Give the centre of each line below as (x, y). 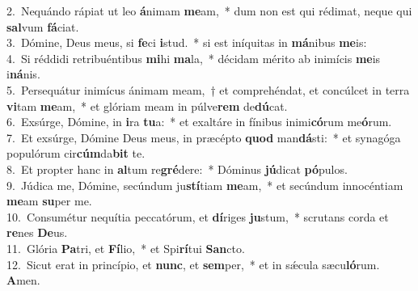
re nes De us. (37, 232)
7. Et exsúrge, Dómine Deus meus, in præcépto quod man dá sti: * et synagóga (204, 137)
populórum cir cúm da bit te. (76, 153)
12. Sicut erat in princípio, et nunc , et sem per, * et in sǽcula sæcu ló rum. (193, 264)
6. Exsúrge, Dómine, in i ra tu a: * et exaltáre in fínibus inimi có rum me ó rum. (199, 122)
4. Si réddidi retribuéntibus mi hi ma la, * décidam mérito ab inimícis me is (194, 58)
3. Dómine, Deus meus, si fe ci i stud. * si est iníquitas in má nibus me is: (187, 42)
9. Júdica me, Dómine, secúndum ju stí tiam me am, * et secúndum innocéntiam (205, 185)
